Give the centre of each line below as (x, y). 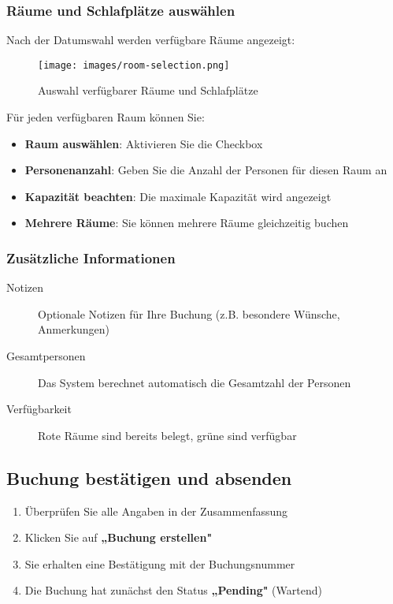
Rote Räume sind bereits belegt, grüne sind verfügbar (167, 435)
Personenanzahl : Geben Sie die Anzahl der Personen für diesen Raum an (206, 170)
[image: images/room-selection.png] (134, 65)
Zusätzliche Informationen (91, 257)
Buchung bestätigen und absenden (149, 477)
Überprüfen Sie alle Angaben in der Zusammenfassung (156, 511)
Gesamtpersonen (46, 356)
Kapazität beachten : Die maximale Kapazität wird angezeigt (178, 196)
